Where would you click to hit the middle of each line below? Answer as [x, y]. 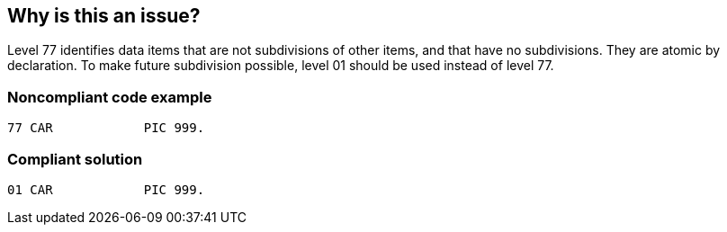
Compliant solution [75, 159]
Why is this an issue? [104, 16]
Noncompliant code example [110, 97]
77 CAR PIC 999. [106, 128]
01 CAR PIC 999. [106, 189]
